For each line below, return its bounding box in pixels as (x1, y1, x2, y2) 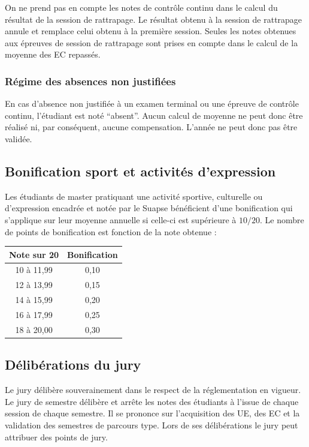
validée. (5, 132, 32, 145)
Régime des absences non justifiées (5, 73, 176, 88)
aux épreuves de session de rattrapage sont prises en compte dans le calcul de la (5, 36, 298, 49)
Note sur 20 (9, 248, 59, 260)
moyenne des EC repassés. (5, 48, 101, 61)
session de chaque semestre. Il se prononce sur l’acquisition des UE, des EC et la (5, 407, 300, 419)
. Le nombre (259, 213, 304, 226)
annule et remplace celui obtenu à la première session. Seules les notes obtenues (5, 25, 296, 37)
